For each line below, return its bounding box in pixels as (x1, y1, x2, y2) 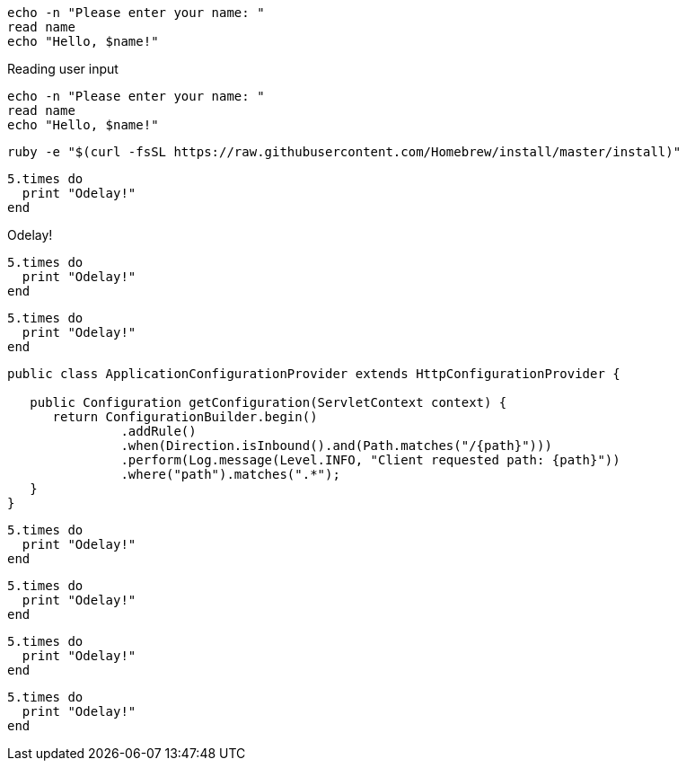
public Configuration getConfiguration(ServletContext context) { (30, 395, 507, 410)
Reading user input (7, 61, 119, 76)
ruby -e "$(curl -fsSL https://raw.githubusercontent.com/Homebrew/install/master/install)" (7, 145, 682, 159)
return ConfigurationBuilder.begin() (52, 410, 318, 424)
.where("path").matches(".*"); (120, 467, 340, 481)
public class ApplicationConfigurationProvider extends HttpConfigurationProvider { (7, 366, 620, 381)
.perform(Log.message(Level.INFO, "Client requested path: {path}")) (120, 453, 620, 467)
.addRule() (120, 424, 197, 438)
